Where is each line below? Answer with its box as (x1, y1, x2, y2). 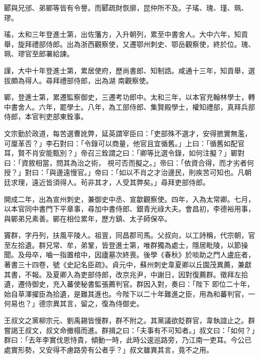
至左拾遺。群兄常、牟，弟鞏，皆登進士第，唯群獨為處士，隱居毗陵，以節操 (4, 239, 248, 250)
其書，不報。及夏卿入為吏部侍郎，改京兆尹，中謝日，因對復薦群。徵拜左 (4, 269, 241, 279)
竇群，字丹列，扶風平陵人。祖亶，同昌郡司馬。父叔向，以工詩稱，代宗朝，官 (4, 230, 255, 240)
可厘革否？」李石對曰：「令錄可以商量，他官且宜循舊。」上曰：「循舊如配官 (4, 138, 245, 148)
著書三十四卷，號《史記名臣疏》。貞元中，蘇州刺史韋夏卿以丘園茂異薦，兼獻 (4, 259, 252, 270)
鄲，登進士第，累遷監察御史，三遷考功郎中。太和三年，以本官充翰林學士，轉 (4, 92, 255, 102)
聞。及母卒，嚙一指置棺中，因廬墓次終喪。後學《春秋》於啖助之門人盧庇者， (4, 249, 255, 260)
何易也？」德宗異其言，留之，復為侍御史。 (4, 298, 143, 309)
